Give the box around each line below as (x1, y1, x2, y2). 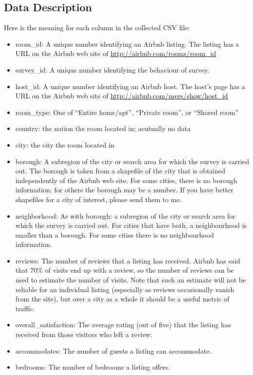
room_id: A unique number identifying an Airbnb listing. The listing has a (15, 38, 239, 49)
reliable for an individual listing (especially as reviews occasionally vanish (15, 284, 235, 294)
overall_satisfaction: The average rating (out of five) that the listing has (15, 319, 231, 330)
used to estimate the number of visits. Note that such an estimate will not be (15, 275, 246, 285)
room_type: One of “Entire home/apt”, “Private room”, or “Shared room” (15, 107, 238, 117)
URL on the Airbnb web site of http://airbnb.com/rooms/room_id (15, 48, 216, 58)
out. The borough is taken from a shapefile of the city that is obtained (15, 166, 226, 176)
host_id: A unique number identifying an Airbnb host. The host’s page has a (15, 81, 246, 91)
